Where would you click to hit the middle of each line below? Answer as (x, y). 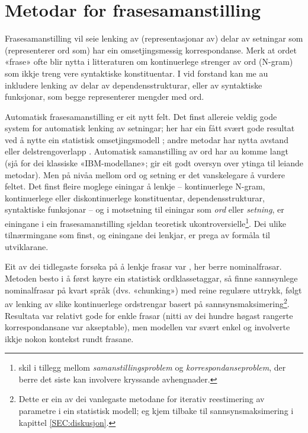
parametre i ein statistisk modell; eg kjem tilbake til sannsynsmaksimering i (156, 411)
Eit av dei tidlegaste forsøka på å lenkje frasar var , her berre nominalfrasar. (143, 266)
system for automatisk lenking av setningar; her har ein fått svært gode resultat (150, 128)
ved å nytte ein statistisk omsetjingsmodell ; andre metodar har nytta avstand (147, 139)
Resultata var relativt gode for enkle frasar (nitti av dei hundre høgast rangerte (149, 315)
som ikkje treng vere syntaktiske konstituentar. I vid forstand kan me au (137, 73)
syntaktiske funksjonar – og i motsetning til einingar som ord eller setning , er (145, 209)
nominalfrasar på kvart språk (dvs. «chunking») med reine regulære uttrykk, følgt (153, 290)
